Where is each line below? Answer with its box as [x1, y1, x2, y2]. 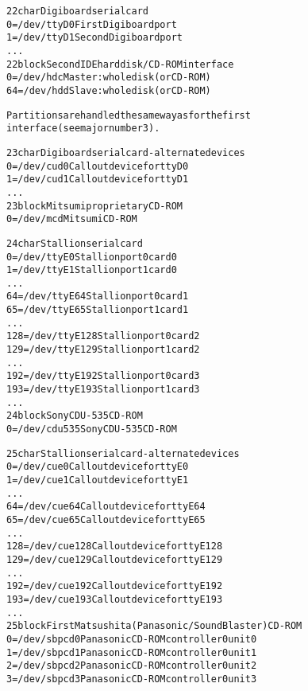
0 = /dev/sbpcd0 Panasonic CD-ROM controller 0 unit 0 [6, 633, 257, 645]
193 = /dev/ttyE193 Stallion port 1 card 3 [6, 384, 200, 396]
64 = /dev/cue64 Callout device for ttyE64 [6, 501, 206, 513]
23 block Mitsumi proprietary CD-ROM [6, 200, 183, 212]
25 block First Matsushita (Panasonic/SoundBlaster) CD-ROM [6, 620, 302, 632]
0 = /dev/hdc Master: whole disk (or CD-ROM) [6, 72, 211, 84]
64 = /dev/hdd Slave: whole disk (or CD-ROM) [6, 84, 211, 96]
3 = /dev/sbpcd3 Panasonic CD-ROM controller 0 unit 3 [6, 673, 257, 685]
